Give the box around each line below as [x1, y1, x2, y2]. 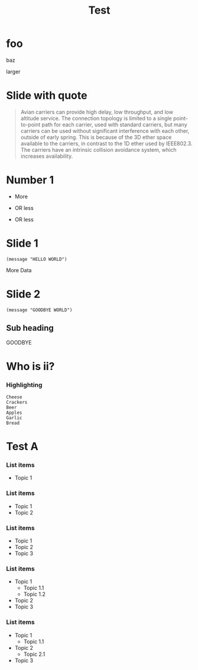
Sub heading [6, 323, 54, 333]
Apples [6, 410, 22, 416]
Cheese [6, 394, 22, 400]
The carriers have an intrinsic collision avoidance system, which [20, 146, 177, 153]
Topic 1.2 [23, 591, 46, 598]
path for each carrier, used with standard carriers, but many [41, 121, 187, 128]
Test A [6, 440, 38, 454]
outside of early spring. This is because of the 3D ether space [20, 133, 172, 141]
